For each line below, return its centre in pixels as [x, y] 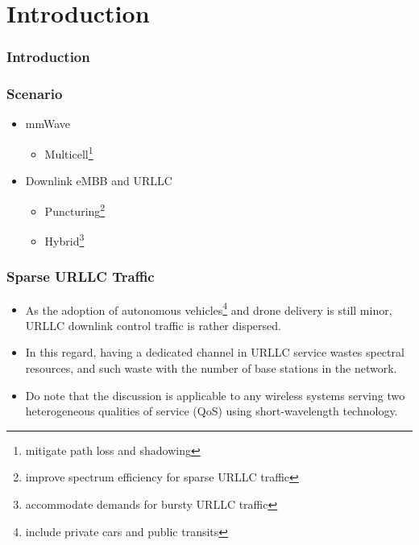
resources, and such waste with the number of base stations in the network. [211, 368]
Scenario [35, 94]
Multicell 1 [69, 153]
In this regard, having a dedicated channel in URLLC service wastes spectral [215, 352]
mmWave [48, 124]
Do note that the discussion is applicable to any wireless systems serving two [215, 395]
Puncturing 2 [75, 209]
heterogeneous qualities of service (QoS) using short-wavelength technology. [212, 411]
